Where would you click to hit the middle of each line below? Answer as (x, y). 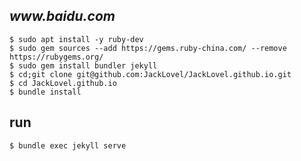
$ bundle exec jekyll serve (68, 145)
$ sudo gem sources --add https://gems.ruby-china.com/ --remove (148, 48)
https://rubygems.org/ (56, 57)
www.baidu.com (62, 16)
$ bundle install (45, 92)
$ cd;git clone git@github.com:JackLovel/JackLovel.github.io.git (150, 74)
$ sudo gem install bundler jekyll (83, 65)
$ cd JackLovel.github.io (63, 83)
